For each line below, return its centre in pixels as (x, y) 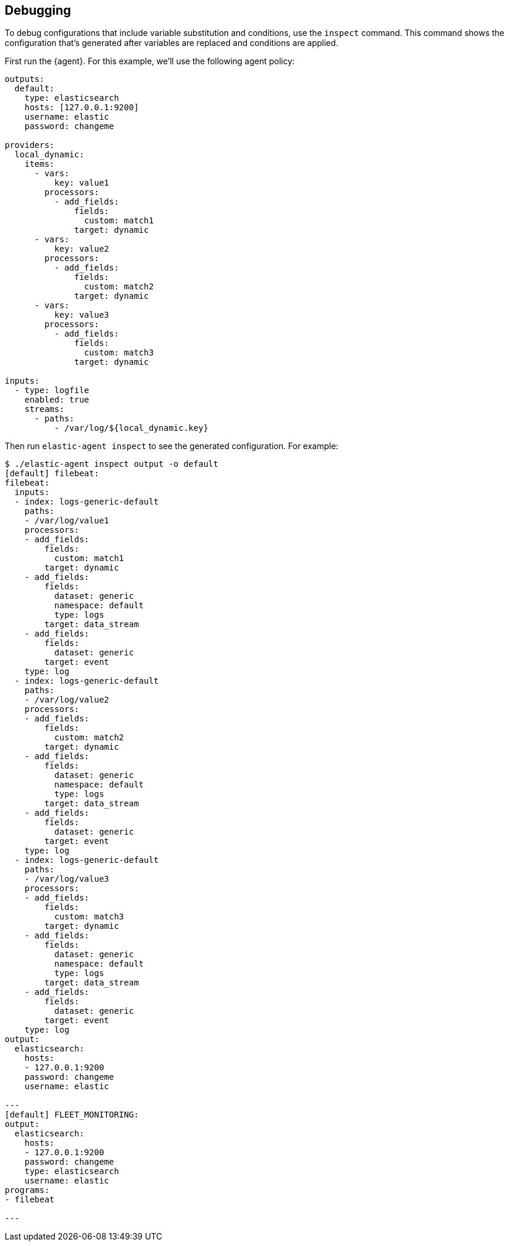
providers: (30, 145)
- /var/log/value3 (67, 879)
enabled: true (57, 400)
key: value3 (82, 315)
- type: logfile (52, 390)
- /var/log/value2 (67, 700)
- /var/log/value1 (67, 521)
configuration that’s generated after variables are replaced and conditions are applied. (172, 43)
